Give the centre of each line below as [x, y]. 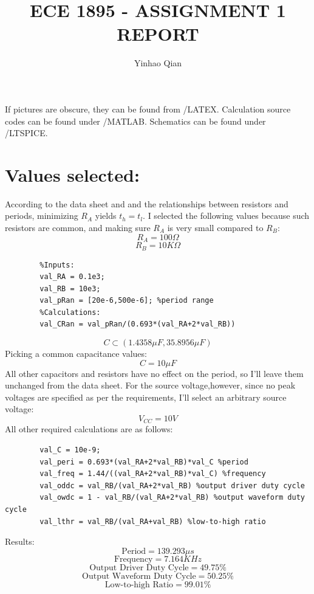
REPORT [158, 34]
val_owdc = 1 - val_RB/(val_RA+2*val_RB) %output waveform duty [172, 498]
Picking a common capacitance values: [76, 354]
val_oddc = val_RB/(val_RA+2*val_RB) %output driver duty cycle [172, 485]
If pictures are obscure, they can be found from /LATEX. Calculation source [148, 109]
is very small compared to [215, 227]
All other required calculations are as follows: [89, 429]
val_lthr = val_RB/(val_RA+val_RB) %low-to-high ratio [153, 521]
